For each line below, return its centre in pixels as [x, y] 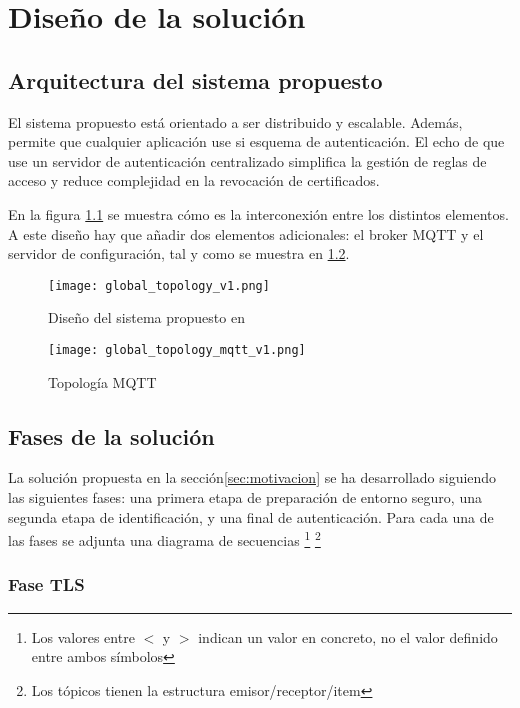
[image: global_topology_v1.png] [159, 285]
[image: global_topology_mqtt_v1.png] [177, 349]
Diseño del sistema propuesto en [146, 317]
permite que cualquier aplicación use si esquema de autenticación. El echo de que [256, 141]
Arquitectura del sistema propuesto [195, 79]
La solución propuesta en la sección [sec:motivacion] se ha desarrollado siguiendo [252, 477]
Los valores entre [83, 636]
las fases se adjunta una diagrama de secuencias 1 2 [164, 538]
